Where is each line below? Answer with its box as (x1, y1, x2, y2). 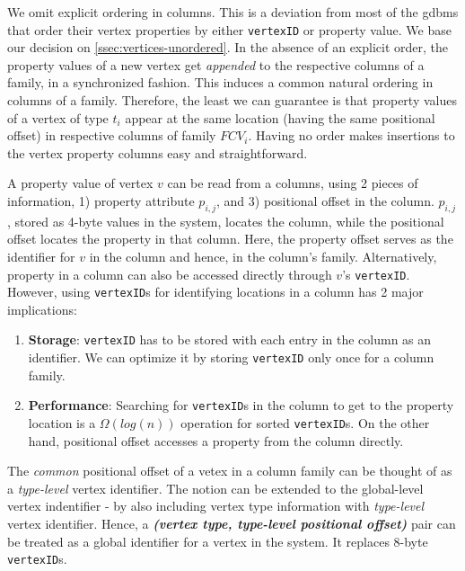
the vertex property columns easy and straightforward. (7, 143, 308, 162)
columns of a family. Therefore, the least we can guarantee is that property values (7, 91, 457, 110)
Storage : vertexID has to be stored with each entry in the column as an (28, 330, 432, 349)
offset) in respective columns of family (7, 126, 216, 145)
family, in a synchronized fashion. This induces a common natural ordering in (7, 73, 434, 92)
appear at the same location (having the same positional (125, 108, 435, 127)
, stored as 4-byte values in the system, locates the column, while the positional (7, 211, 444, 230)
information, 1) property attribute (7, 192, 195, 210)
